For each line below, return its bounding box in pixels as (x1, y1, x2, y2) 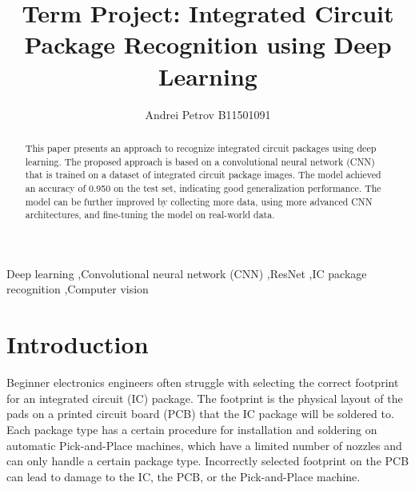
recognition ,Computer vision (6, 281, 149, 297)
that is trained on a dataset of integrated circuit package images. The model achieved (25, 168, 381, 181)
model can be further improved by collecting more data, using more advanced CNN (25, 194, 373, 208)
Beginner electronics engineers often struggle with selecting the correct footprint (6, 374, 399, 391)
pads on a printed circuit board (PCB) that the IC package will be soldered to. (6, 405, 394, 422)
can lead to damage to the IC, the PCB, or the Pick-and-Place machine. (6, 468, 361, 484)
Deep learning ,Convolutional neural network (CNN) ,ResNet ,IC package (6, 265, 367, 281)
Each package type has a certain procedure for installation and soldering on (6, 420, 377, 437)
